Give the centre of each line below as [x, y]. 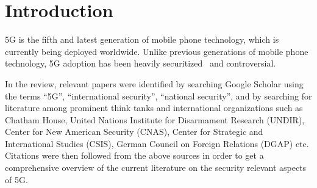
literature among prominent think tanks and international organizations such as [154, 108]
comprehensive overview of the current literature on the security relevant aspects [156, 168]
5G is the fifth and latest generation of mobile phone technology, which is [142, 39]
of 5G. [16, 179]
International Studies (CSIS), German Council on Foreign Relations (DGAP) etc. [157, 143]
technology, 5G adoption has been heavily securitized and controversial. [141, 63]
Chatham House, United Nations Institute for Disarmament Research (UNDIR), [155, 119]
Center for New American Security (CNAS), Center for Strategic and [134, 132]
